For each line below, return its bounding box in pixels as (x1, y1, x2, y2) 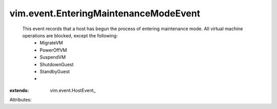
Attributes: (9, 97, 32, 103)
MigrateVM (39, 40, 63, 46)
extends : (9, 87, 29, 93)
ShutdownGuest (39, 61, 74, 68)
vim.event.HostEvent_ (50, 87, 96, 93)
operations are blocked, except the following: (22, 32, 118, 38)
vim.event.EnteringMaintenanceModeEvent (9, 8, 201, 19)
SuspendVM (39, 54, 66, 60)
